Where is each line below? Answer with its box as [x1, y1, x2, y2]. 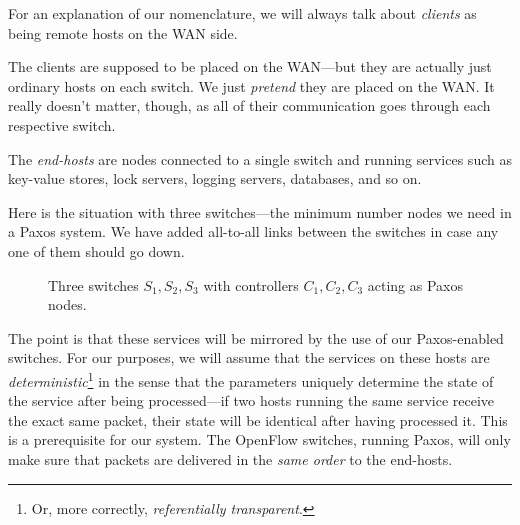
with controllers [203, 274, 299, 295]
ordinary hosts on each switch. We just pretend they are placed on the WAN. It [8, 75, 495, 96]
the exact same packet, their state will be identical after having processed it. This [8, 409, 508, 430]
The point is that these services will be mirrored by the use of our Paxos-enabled [8, 327, 504, 348]
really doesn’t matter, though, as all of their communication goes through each [8, 95, 491, 116]
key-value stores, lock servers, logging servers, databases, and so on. [8, 168, 422, 189]
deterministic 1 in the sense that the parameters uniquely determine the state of [8, 367, 494, 391]
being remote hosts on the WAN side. [8, 22, 238, 43]
